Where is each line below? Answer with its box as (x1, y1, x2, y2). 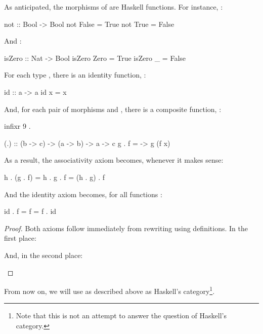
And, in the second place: (4, 249, 83, 260)
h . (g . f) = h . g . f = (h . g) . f (4, 171, 105, 182)
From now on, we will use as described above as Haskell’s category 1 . (4, 284, 215, 296)
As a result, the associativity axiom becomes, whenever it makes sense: (4, 155, 224, 165)
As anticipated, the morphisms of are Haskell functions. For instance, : (4, 2, 223, 12)
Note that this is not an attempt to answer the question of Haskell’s (16, 310, 227, 321)
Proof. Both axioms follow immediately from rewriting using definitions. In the (4, 222, 248, 233)
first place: (4, 233, 36, 243)
